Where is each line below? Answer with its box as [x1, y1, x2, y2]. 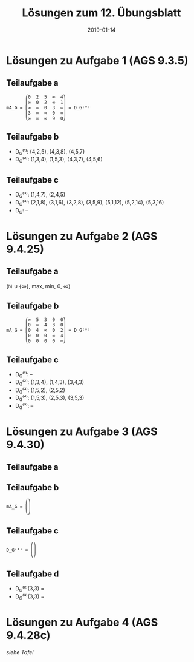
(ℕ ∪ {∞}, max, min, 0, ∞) [6, 283, 71, 290]
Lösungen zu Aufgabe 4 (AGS [6, 615, 158, 629]
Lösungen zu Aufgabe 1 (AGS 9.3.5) [6, 53, 189, 67]
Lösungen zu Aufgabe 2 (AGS [6, 229, 158, 243]
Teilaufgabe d [6, 569, 59, 579]
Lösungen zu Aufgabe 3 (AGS [6, 425, 158, 439]
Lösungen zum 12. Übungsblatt [22, 6, 181, 20]
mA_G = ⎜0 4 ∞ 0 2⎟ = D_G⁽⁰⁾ [6, 328, 91, 334]
